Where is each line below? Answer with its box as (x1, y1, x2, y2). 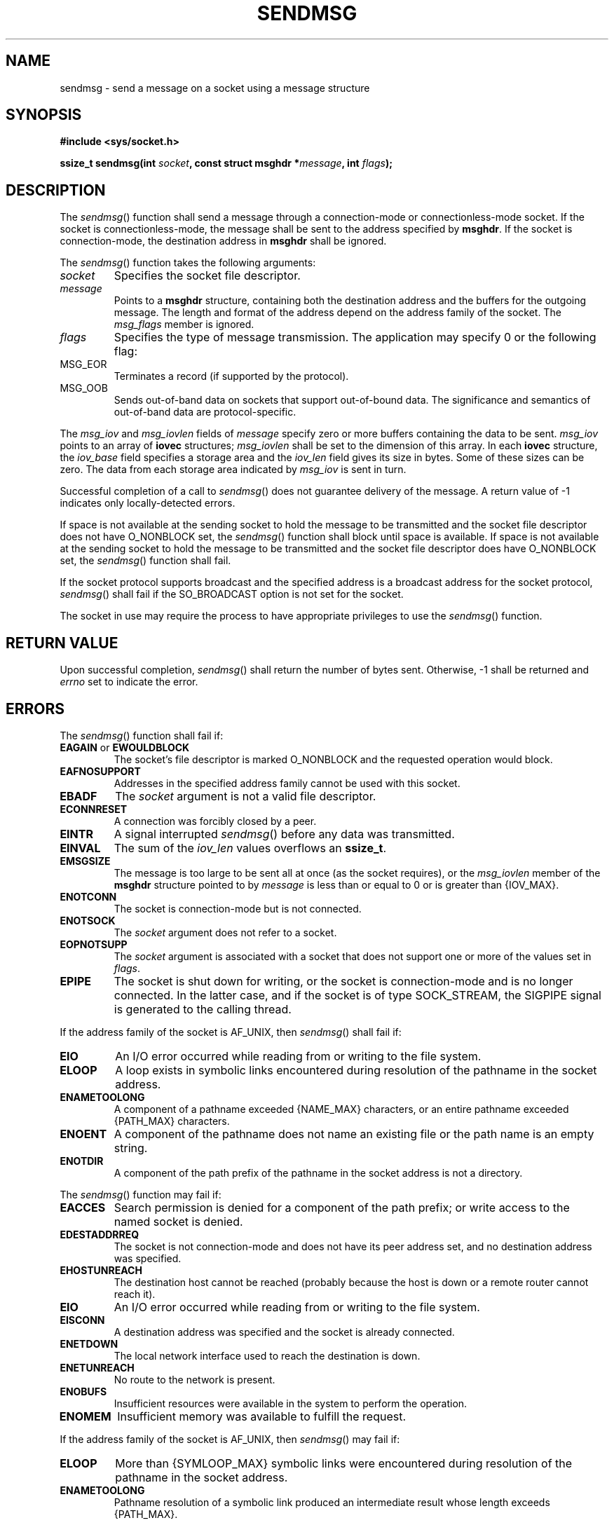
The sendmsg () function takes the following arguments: (60, 257, 316, 269)
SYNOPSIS (6, 106, 82, 124)
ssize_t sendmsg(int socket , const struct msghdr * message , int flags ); (60, 157, 393, 170)
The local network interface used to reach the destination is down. (114, 1349, 421, 1362)
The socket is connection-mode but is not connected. (114, 902, 362, 915)
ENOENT (60, 1126, 107, 1141)
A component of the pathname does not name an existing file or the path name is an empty (114, 1126, 594, 1141)
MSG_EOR (60, 358, 107, 371)
